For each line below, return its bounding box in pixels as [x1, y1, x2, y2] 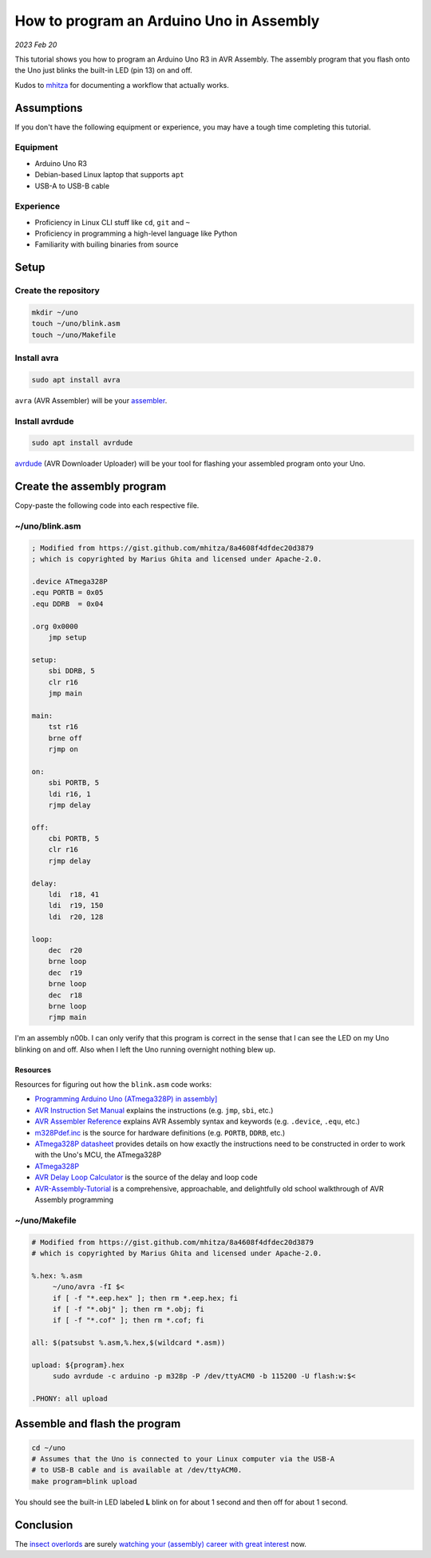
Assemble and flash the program [14, 1417, 181, 1431]
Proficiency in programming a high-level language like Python [34, 228, 238, 239]
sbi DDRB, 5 [48, 667, 96, 676]
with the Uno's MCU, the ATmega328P [34, 1150, 162, 1160]
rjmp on [48, 744, 79, 754]
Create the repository [14, 285, 100, 296]
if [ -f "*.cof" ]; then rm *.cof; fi [52, 1316, 205, 1325]
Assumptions [14, 101, 83, 115]
